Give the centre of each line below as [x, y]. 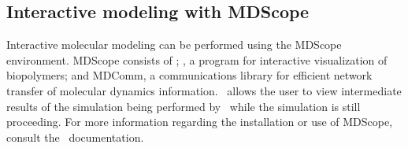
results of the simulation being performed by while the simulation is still [184, 106]
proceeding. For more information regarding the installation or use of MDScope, [200, 122]
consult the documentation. [75, 137]
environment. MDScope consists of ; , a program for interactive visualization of [197, 59]
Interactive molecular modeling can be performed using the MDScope [174, 44]
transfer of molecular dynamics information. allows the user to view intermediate [204, 90]
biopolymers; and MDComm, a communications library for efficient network [189, 75]
